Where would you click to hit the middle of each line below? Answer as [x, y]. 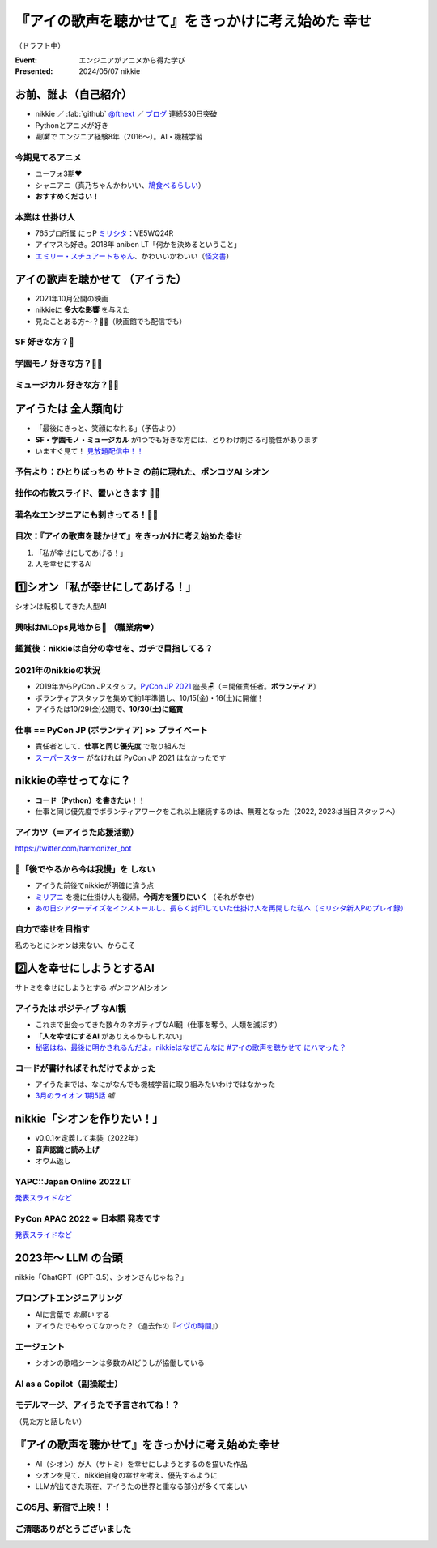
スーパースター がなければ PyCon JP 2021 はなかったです [131, 757]
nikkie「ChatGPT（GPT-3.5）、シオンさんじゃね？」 [102, 1277]
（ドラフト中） [40, 45]
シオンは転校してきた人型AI [61, 607]
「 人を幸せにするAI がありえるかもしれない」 [111, 1036]
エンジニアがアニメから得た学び [132, 60]
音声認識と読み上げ [67, 1149]
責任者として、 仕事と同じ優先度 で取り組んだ [110, 746]
